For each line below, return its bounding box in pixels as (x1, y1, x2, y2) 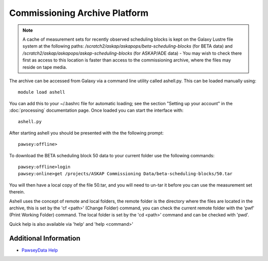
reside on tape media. (22, 64, 67, 70)
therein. (9, 189, 25, 195)
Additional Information (9, 234, 80, 243)
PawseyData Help (21, 247, 58, 253)
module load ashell (18, 89, 66, 95)
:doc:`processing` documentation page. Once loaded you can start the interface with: (9, 107, 184, 114)
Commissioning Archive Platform (9, 7, 149, 18)
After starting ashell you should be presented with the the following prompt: (9, 130, 164, 136)
